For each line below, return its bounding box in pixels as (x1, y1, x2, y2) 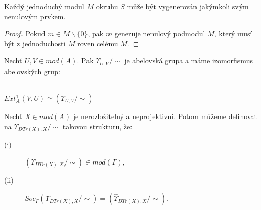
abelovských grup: (4, 65, 60, 76)
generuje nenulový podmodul (114, 28, 205, 39)
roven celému (77, 38, 118, 49)
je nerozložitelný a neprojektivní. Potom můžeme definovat (73, 111, 257, 122)
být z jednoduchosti (4, 38, 66, 49)
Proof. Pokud (4, 28, 46, 39)
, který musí (214, 28, 252, 39)
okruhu (96, 1, 118, 11)
